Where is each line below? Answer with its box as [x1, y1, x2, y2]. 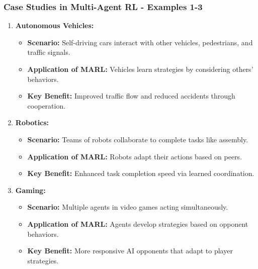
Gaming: [15, 185, 46, 195]
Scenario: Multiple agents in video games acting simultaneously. [27, 202, 228, 212]
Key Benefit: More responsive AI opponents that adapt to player [27, 245, 233, 256]
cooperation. [27, 100, 66, 111]
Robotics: [15, 117, 49, 128]
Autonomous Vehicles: [15, 20, 94, 31]
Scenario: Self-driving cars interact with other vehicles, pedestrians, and [27, 37, 253, 47]
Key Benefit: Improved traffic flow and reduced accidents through [27, 91, 235, 101]
